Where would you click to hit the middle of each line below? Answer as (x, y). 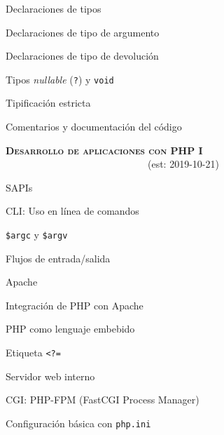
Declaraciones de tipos (54, 8)
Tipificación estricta (48, 103)
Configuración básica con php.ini (78, 423)
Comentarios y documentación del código (94, 127)
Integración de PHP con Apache (75, 305)
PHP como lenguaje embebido (70, 329)
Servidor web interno (50, 376)
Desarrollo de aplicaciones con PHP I (104, 150)
